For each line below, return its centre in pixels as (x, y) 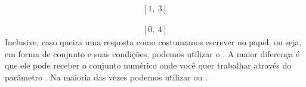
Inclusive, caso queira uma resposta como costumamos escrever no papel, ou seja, (153, 42)
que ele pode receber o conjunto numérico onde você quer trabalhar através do (148, 65)
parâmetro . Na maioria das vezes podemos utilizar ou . (106, 77)
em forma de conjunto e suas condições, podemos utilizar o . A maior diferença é (152, 53)
